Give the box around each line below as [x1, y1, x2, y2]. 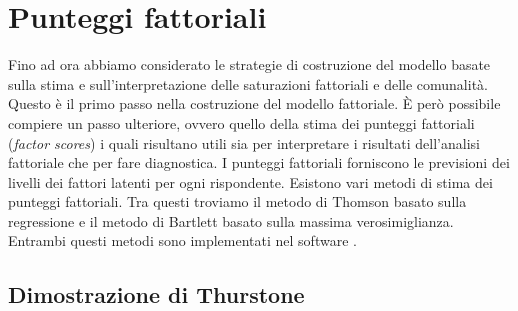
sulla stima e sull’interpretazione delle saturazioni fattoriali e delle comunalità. [8, 73, 488, 94]
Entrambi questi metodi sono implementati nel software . [8, 230, 357, 251]
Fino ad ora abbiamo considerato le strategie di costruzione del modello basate [8, 54, 491, 75]
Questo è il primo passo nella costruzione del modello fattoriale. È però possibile [8, 93, 501, 114]
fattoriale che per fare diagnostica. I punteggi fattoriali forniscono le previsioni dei [8, 152, 510, 173]
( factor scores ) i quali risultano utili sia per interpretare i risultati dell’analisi [8, 132, 480, 153]
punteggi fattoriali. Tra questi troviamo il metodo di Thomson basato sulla [8, 191, 467, 212]
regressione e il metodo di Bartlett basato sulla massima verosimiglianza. [8, 210, 454, 231]
